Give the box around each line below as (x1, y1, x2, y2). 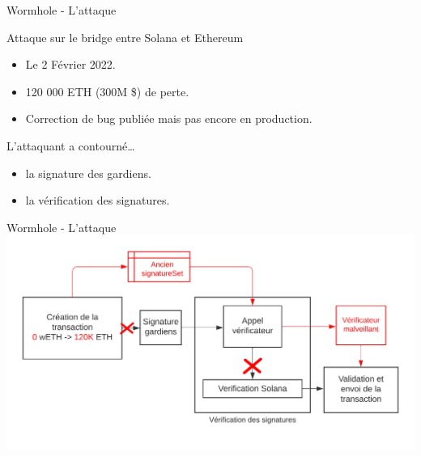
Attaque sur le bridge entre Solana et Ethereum (6, 28, 244, 45)
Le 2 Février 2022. (25, 56, 116, 73)
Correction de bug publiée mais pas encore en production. (25, 110, 313, 127)
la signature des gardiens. (25, 164, 151, 181)
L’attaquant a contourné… (6, 137, 135, 154)
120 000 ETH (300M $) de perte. (25, 82, 189, 99)
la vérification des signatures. (25, 192, 170, 209)
